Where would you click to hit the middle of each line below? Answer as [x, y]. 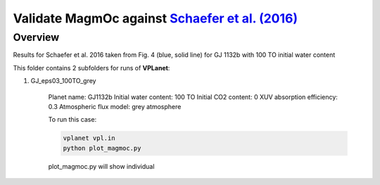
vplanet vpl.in [89, 138]
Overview [36, 37]
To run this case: [72, 120]
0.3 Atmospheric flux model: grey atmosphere [115, 106]
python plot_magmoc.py [102, 148]
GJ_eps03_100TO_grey [63, 81]
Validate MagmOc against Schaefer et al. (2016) [156, 18]
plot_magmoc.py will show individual [101, 166]
